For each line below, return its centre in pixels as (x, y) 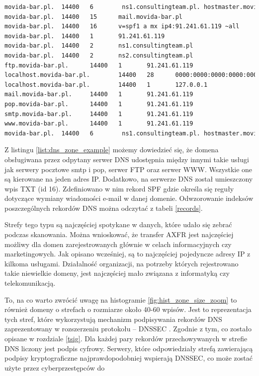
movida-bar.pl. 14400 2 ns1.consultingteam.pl (99, 46)
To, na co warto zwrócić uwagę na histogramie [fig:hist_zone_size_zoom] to (121, 299)
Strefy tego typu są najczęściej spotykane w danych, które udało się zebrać (118, 224)
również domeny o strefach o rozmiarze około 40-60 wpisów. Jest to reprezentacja (128, 309)
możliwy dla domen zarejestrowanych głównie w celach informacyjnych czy (118, 244)
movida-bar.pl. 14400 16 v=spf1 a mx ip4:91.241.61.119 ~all (122, 27)
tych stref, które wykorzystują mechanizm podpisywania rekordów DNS (113, 319)
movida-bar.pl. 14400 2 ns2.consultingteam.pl (99, 55)
